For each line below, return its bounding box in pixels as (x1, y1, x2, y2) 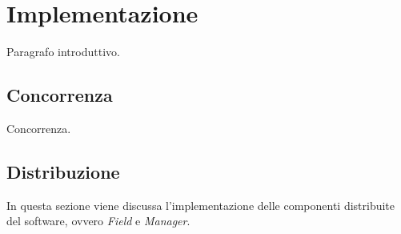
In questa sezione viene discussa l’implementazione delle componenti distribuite (6, 196, 395, 213)
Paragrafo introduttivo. (6, 43, 120, 60)
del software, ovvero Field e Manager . (6, 212, 190, 229)
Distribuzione (6, 159, 120, 184)
